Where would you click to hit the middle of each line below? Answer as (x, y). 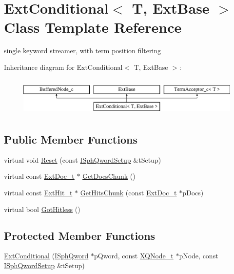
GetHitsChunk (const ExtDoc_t (128, 193)
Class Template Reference (93, 27)
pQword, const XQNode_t (134, 256)
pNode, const (199, 256)
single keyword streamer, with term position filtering (83, 51)
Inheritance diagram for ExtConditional (63, 67)
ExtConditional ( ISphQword (46, 256)
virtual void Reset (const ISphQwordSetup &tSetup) (83, 159)
